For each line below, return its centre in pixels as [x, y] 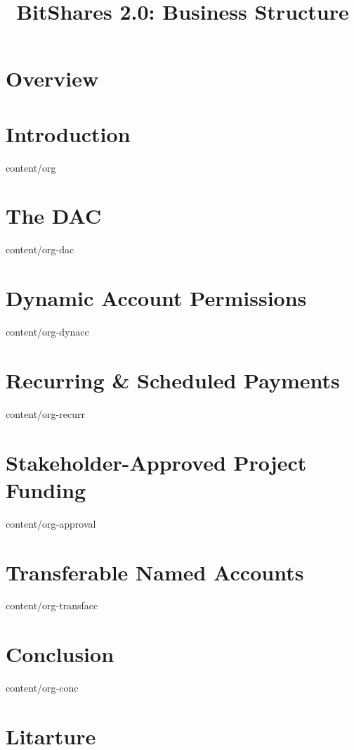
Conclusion [60, 654]
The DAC [54, 216]
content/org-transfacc [52, 605]
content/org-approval [51, 523]
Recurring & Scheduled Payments [173, 380]
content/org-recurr [45, 413]
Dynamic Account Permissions [156, 298]
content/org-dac [40, 249]
